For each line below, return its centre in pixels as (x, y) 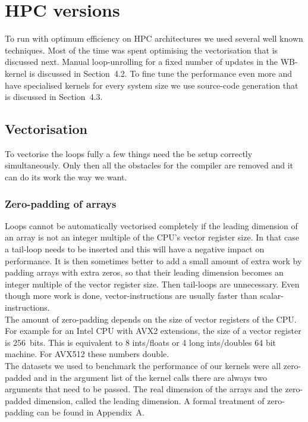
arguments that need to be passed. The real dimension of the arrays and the (144, 389)
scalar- (272, 296)
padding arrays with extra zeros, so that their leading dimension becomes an (144, 272)
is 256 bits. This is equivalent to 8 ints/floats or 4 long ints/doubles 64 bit (141, 342)
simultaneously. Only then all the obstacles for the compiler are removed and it (149, 165)
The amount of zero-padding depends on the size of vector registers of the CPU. (151, 319)
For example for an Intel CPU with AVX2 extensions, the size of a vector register (153, 331)
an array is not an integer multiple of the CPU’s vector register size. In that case (152, 237)
